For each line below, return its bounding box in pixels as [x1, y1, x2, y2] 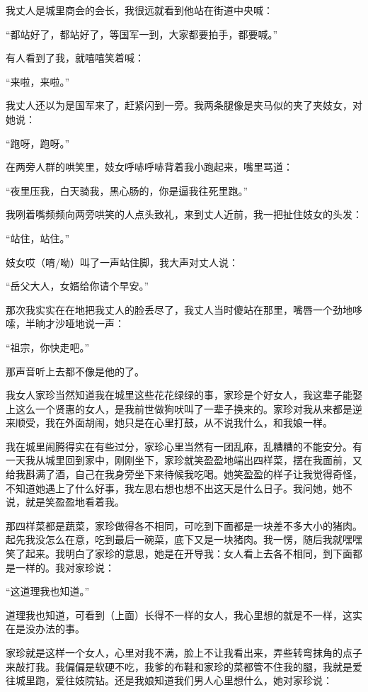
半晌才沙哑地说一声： [25, 316, 125, 331]
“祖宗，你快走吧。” [6, 339, 90, 354]
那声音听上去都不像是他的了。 [6, 363, 144, 378]
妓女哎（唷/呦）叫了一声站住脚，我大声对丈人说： [6, 254, 238, 269]
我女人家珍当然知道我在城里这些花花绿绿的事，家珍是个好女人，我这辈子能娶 [6, 387, 362, 402]
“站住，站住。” [6, 230, 70, 245]
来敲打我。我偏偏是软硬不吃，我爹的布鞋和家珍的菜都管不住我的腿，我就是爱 [6, 659, 362, 674]
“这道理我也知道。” [6, 584, 90, 599]
